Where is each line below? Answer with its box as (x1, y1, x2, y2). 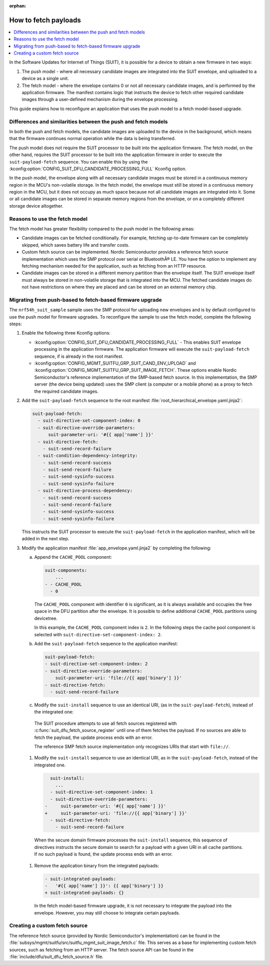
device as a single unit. (21, 76, 69, 82)
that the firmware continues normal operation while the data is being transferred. (9, 136, 176, 142)
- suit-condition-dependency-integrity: (37, 453, 138, 459)
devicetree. (34, 615, 57, 621)
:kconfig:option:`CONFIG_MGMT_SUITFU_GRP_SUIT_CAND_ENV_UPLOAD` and (34, 360, 196, 366)
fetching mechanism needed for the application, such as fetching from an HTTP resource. (21, 263, 207, 269)
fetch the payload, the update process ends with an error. (34, 734, 153, 740)
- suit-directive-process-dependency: (37, 488, 132, 494)
